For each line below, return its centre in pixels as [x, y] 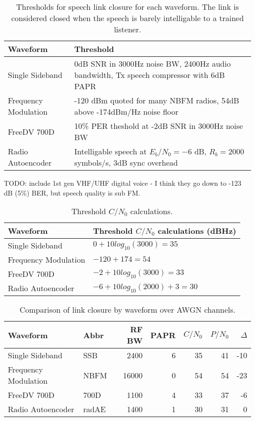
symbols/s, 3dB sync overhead [126, 162]
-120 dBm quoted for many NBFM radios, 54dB [157, 100]
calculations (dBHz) [197, 231]
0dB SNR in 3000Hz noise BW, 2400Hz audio [153, 63]
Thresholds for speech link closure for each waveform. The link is [127, 7]
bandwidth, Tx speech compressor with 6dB [150, 75]
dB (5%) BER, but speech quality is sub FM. [72, 192]
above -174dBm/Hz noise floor [126, 111]
